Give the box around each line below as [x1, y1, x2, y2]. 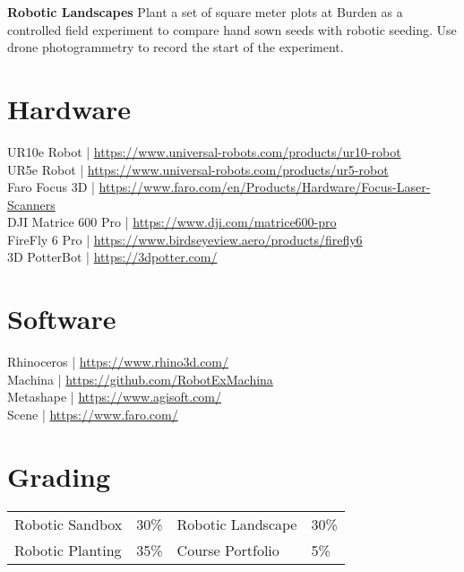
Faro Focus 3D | [7, 178, 95, 196]
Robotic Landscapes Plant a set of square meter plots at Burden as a [7, 3, 403, 21]
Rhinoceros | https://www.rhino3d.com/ [7, 352, 229, 371]
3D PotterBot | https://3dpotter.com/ [7, 247, 218, 266]
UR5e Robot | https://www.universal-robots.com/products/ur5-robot [7, 160, 389, 178]
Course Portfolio [176, 539, 279, 560]
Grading [7, 457, 111, 494]
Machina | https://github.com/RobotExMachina [7, 369, 273, 388]
